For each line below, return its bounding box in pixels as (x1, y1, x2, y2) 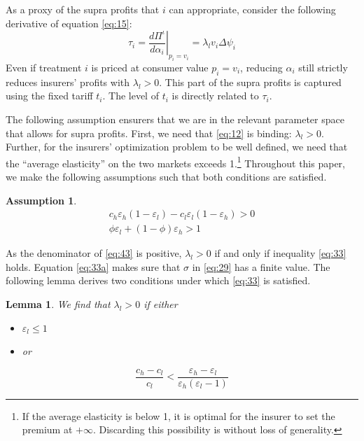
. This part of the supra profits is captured (159, 74, 342, 89)
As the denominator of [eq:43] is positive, (6, 246, 182, 260)
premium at (22, 422, 73, 437)
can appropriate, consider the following (169, 2, 336, 16)
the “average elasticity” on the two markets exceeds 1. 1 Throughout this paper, (6, 153, 345, 170)
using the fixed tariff (6, 88, 93, 103)
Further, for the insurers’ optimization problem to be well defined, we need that (6, 139, 348, 154)
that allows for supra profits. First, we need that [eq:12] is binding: (6, 125, 292, 140)
